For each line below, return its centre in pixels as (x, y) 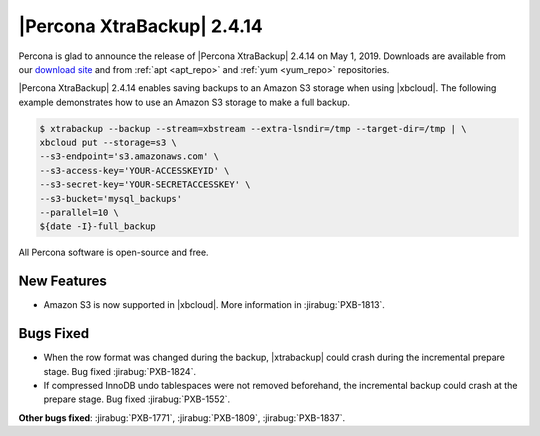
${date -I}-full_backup (98, 226)
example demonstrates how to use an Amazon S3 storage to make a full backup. (184, 102)
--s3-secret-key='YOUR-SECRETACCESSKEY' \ (145, 184)
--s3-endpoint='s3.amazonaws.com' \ (129, 156)
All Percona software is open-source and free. (113, 252)
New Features (62, 281)
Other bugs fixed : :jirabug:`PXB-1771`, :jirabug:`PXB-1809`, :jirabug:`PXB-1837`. (181, 417)
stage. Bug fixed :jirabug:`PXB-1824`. (120, 371)
